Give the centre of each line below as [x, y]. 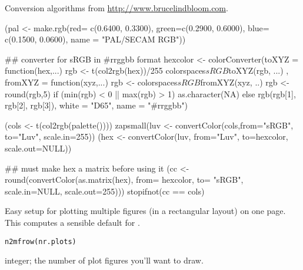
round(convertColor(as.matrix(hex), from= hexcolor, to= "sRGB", [124, 180]
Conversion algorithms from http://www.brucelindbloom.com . [116, 8]
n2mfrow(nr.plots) [41, 241]
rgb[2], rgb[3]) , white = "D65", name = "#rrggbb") [96, 105]
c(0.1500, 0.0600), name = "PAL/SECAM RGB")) [95, 39]
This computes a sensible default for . [72, 222]
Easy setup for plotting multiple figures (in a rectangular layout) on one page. [145, 211]
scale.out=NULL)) [38, 148]
